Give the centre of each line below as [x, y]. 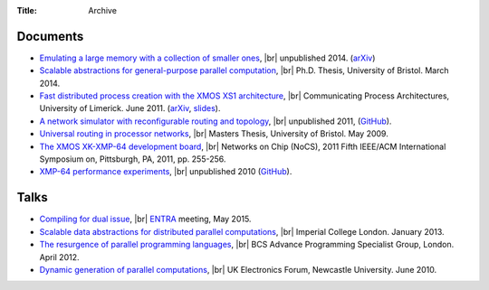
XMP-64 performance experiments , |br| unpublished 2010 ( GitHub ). [166, 172]
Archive [103, 10]
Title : [27, 10]
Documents [50, 36]
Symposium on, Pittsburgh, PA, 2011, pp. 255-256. [133, 159]
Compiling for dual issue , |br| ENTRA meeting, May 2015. [145, 219]
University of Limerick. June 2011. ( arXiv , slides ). [130, 108]
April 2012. [59, 257]
